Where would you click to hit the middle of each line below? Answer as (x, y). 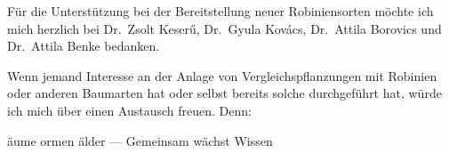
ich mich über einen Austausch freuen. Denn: (129, 110)
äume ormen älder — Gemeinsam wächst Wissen (140, 140)
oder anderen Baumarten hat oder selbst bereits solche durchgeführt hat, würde (224, 93)
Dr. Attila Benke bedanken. (84, 46)
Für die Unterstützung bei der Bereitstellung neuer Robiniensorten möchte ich (220, 11)
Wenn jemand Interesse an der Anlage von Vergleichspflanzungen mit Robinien (222, 75)
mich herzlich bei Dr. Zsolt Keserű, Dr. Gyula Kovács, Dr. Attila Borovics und (224, 28)
